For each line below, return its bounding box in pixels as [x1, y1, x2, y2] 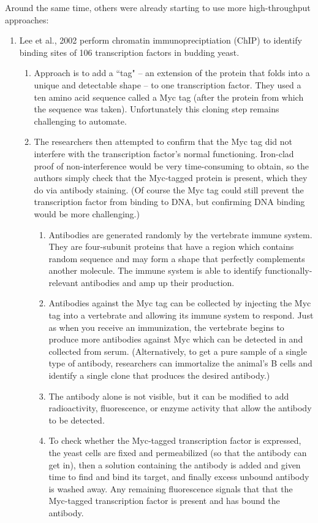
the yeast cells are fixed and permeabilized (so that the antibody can [48, 446, 307, 459]
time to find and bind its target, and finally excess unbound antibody [48, 470, 309, 483]
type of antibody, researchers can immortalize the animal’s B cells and [48, 357, 312, 370]
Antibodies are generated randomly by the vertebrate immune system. [48, 228, 312, 241]
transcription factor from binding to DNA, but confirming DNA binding [34, 195, 305, 208]
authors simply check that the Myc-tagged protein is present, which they [34, 171, 308, 184]
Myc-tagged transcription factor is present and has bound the [48, 494, 280, 507]
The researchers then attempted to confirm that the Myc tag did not [34, 135, 293, 148]
